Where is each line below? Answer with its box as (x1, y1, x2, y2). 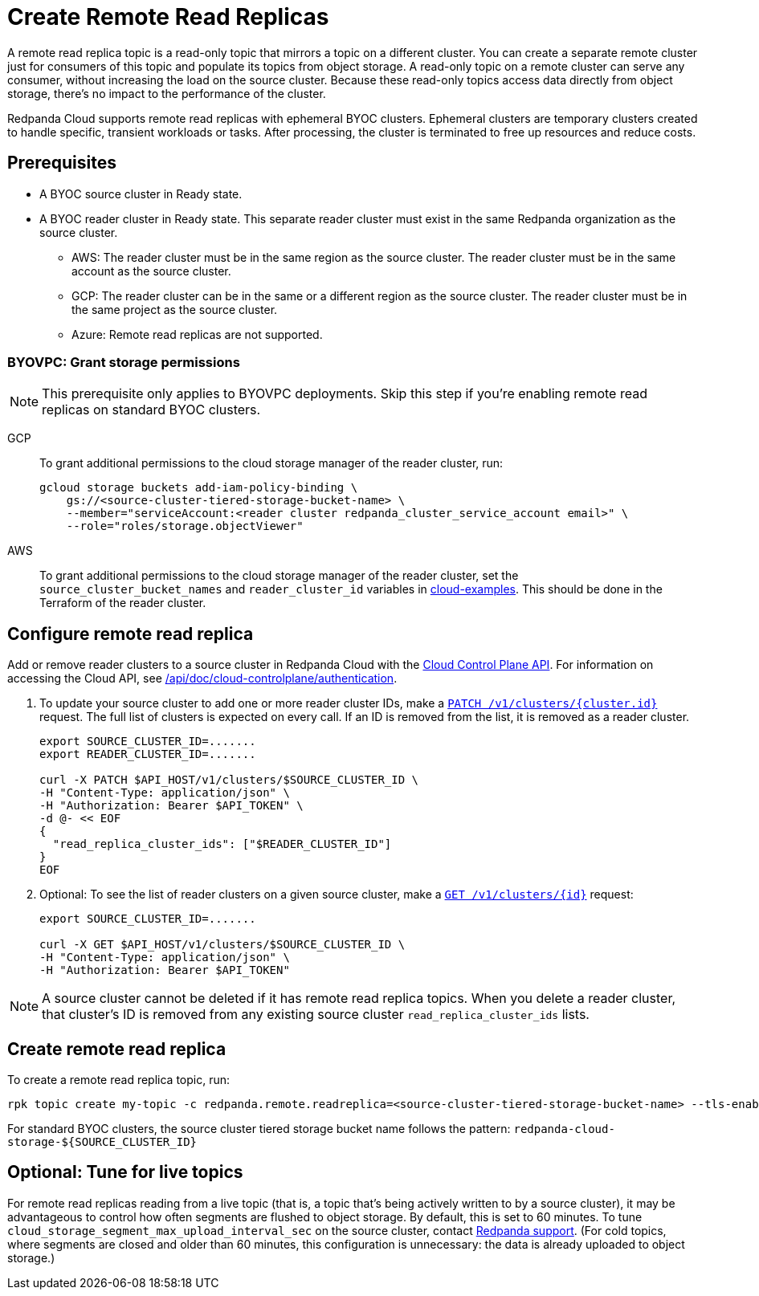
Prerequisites (7, 153, 116, 173)
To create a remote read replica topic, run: (7, 1073, 231, 1087)
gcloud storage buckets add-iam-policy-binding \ (39, 481, 358, 495)
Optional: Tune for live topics (7, 1162, 243, 1183)
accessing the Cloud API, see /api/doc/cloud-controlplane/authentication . (7, 671, 398, 686)
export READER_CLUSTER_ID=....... (39, 748, 256, 761)
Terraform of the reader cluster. (39, 596, 206, 610)
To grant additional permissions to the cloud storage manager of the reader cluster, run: (39, 456, 504, 471)
